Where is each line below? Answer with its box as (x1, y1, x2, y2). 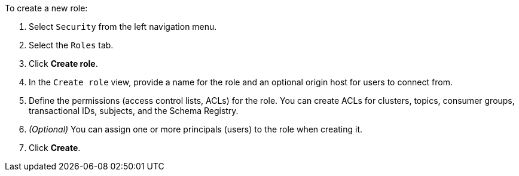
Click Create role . (29, 58, 98, 69)
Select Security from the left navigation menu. (29, 21, 217, 32)
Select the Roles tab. (29, 40, 114, 50)
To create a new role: (5, 3, 88, 13)
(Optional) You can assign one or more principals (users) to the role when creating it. (29, 124, 363, 134)
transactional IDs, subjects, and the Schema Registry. (29, 106, 239, 116)
